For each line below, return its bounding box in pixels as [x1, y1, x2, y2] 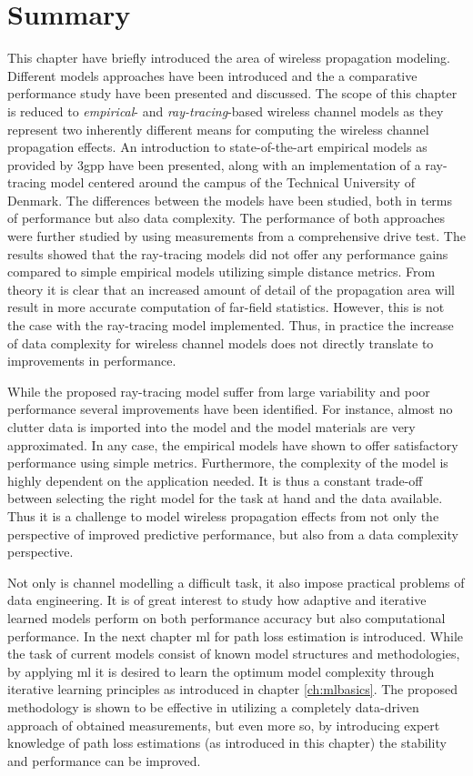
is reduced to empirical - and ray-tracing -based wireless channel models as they [7, 101, 444, 120]
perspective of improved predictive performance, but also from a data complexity [7, 524, 458, 543]
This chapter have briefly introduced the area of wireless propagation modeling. [7, 48, 450, 67]
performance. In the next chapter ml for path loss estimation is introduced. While [7, 626, 464, 645]
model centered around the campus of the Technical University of [50, 173, 415, 192]
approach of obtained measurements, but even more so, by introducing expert [7, 715, 440, 734]
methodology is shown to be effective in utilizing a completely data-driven [7, 697, 419, 716]
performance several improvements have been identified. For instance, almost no [7, 399, 453, 418]
